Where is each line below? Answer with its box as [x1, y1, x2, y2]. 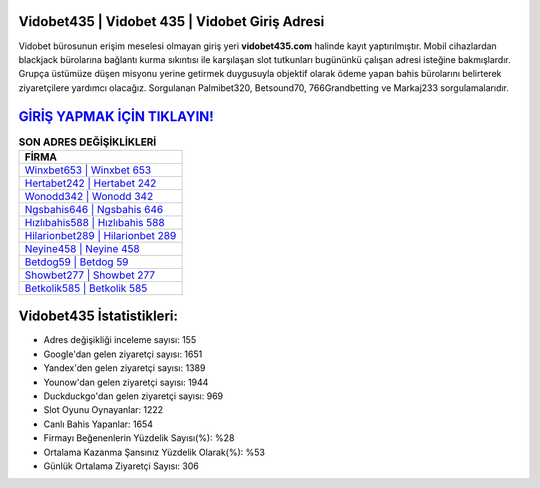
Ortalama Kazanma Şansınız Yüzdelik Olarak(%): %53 [43, 446, 265, 458]
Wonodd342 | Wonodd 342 [24, 189, 154, 203]
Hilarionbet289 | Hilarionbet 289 [24, 228, 177, 242]
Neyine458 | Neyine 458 [24, 241, 140, 255]
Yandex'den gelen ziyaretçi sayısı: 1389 [43, 362, 206, 374]
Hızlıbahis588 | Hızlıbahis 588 [24, 215, 165, 229]
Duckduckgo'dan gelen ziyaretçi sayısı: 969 [43, 390, 224, 402]
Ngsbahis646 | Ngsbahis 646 [24, 202, 164, 216]
